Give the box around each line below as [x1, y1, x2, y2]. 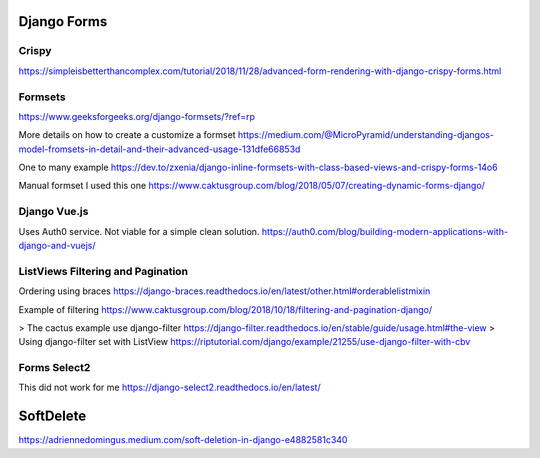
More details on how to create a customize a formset [18, 129, 236, 141]
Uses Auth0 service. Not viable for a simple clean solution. [18, 225, 260, 237]
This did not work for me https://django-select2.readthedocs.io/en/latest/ [18, 381, 321, 394]
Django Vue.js [18, 205, 89, 219]
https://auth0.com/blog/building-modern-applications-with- [261, 225, 509, 237]
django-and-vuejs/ [18, 240, 96, 251]
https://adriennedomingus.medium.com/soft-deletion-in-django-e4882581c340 [18, 434, 348, 446]
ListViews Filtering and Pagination [18, 264, 189, 278]
